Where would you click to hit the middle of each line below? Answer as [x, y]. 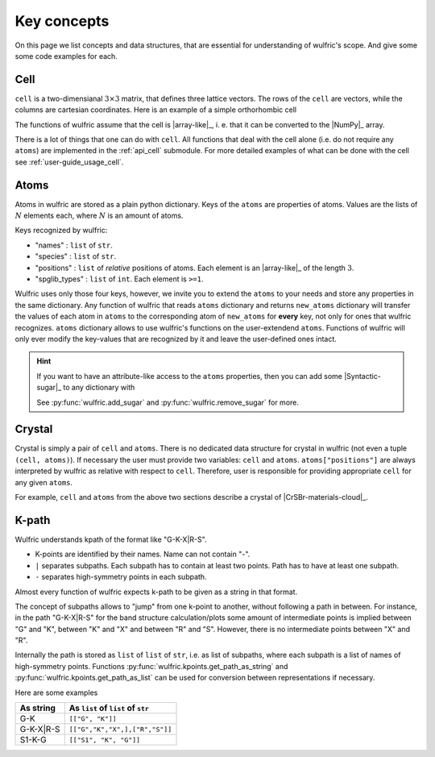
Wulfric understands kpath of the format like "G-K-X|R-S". [111, 539]
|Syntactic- [362, 376]
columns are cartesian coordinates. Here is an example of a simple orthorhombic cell [156, 110]
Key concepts [62, 21]
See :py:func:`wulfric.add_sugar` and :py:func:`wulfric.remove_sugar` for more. [168, 402]
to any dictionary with [99, 388]
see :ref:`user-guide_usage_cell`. [69, 162]
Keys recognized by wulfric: [61, 231]
